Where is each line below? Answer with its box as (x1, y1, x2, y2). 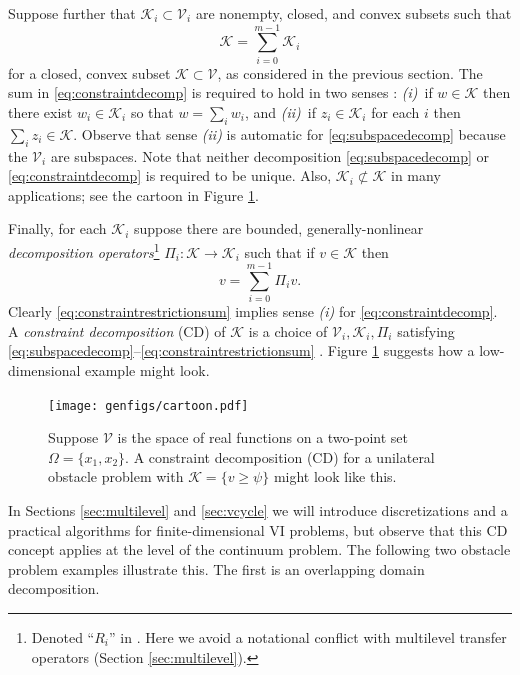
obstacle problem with (48, 466, 184, 487)
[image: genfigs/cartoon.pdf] (48, 398, 249, 413)
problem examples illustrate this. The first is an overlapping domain (8, 558, 425, 579)
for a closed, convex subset (8, 62, 171, 83)
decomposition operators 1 (8, 238, 160, 262)
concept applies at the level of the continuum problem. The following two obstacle (8, 539, 511, 560)
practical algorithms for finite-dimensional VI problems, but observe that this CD (8, 519, 508, 540)
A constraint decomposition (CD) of (8, 320, 226, 341)
